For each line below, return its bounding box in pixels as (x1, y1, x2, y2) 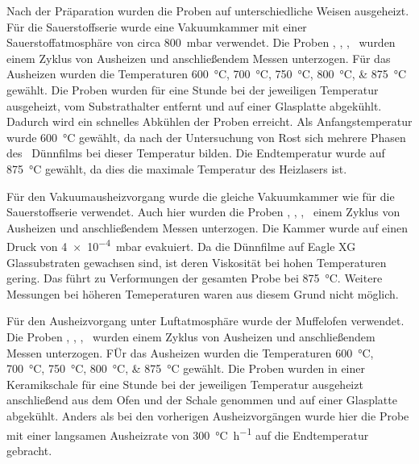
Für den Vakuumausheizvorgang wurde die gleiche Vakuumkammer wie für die (6, 187, 395, 204)
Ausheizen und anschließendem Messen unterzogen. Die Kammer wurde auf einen (6, 219, 408, 236)
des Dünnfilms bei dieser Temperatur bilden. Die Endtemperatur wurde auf (6, 144, 385, 161)
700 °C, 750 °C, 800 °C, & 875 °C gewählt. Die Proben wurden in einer (6, 360, 366, 377)
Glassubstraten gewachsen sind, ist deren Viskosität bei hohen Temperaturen (6, 253, 387, 270)
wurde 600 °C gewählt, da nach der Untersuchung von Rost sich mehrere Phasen (6, 128, 406, 145)
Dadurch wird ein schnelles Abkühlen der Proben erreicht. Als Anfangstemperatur (6, 113, 413, 130)
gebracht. (6, 441, 52, 458)
